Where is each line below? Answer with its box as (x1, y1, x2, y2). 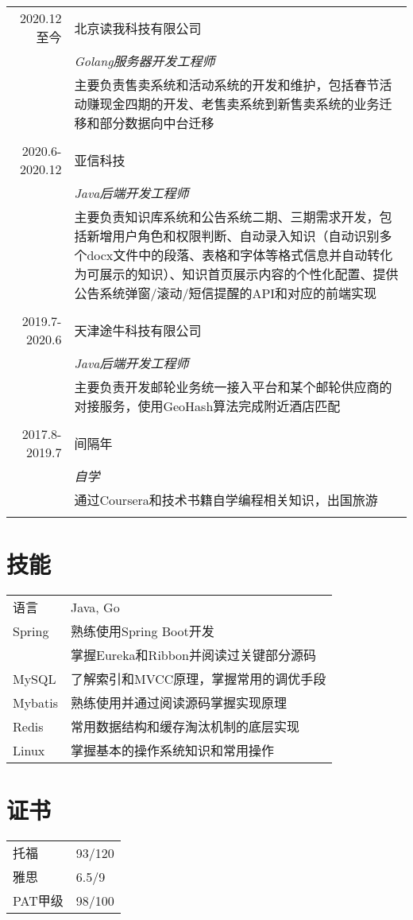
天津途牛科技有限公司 (74, 321, 202, 340)
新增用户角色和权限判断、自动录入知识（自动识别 (87, 227, 380, 245)
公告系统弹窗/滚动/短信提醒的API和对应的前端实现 (74, 284, 377, 302)
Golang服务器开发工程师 (74, 52, 215, 70)
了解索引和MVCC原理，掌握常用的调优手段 (71, 670, 326, 689)
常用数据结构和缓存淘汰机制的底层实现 (71, 717, 300, 736)
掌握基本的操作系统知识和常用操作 (71, 741, 275, 760)
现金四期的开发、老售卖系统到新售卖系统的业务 (99, 95, 380, 113)
